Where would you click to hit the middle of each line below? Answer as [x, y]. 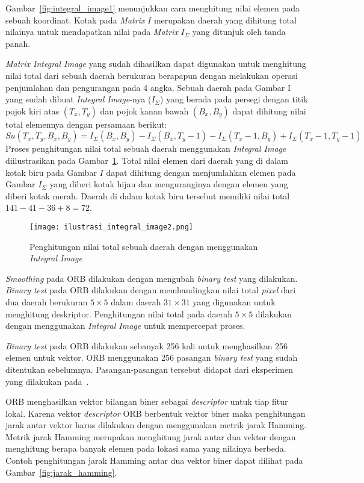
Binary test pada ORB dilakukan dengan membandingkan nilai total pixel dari [151, 290]
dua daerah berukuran [47, 301]
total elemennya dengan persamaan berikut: [86, 124]
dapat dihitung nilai [269, 111]
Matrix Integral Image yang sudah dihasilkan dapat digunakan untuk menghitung [156, 64]
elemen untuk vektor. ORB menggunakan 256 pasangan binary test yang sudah [152, 357]
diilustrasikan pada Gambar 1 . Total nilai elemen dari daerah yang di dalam [147, 160]
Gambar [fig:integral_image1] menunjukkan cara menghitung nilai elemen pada [153, 8]
